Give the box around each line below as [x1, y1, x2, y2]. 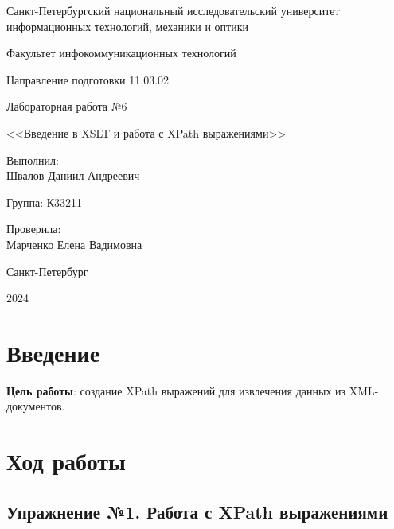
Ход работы [6, 445, 126, 477]
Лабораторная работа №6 [6, 98, 127, 115]
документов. [6, 398, 65, 414]
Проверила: [6, 220, 61, 237]
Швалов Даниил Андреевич [6, 167, 140, 184]
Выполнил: [6, 151, 59, 168]
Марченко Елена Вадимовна [6, 235, 142, 252]
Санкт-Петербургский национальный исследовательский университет [6, 2, 340, 18]
